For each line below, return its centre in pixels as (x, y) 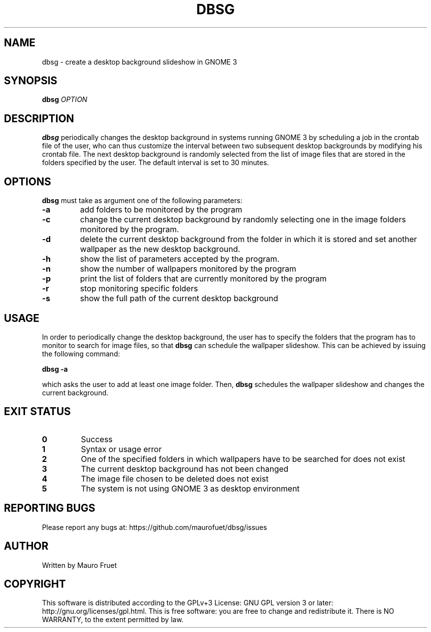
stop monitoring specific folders (139, 289)
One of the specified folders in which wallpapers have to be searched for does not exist (243, 459)
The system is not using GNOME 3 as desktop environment (190, 488)
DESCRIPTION (39, 118)
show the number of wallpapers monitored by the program (188, 269)
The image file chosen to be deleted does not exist (175, 478)
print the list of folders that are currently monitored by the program (203, 279)
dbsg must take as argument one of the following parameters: (142, 201)
